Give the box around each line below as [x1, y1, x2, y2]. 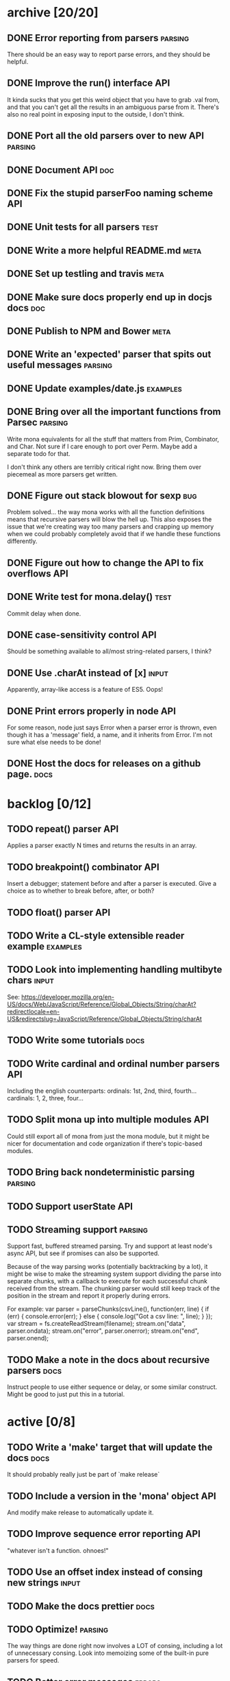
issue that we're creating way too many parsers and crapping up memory [7, 522, 214, 531]
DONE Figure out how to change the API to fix [7, 557, 204, 568]
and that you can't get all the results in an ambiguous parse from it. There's [7, 103, 219, 111]
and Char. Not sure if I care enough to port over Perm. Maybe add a [7, 442, 198, 450]
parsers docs [7, 1364, 62, 1376]
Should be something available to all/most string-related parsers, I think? [7, 647, 212, 655]
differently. [7, 537, 38, 546]
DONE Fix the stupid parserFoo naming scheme [7, 187, 214, 199]
